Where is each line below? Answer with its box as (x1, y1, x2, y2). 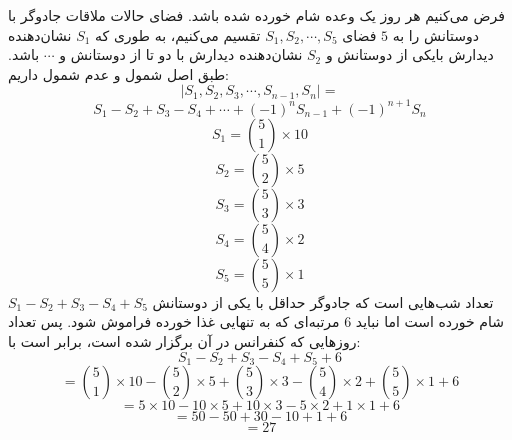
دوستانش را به (392, 24, 479, 45)
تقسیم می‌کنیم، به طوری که (95, 24, 261, 45)
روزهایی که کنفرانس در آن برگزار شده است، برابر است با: (8, 331, 361, 352)
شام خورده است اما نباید (355, 311, 505, 332)
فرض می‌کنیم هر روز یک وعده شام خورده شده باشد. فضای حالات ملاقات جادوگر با (8, 5, 505, 25)
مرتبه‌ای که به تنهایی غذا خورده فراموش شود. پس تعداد (8, 311, 340, 332)
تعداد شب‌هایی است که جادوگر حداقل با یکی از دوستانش (152, 291, 494, 312)
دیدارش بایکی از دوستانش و (325, 44, 494, 65)
